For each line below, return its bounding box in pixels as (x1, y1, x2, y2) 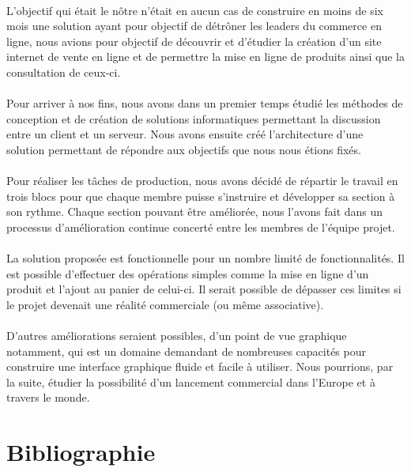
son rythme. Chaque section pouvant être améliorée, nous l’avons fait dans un (6, 203, 383, 220)
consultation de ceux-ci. (6, 63, 121, 80)
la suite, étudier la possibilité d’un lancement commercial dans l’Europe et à (6, 373, 375, 390)
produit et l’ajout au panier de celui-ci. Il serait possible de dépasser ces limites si (6, 281, 402, 297)
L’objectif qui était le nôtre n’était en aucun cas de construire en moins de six (6, 2, 383, 18)
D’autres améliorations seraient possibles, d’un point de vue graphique (6, 327, 347, 344)
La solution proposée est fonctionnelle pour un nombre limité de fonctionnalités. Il (6, 250, 405, 266)
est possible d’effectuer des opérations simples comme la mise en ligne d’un (6, 265, 369, 281)
